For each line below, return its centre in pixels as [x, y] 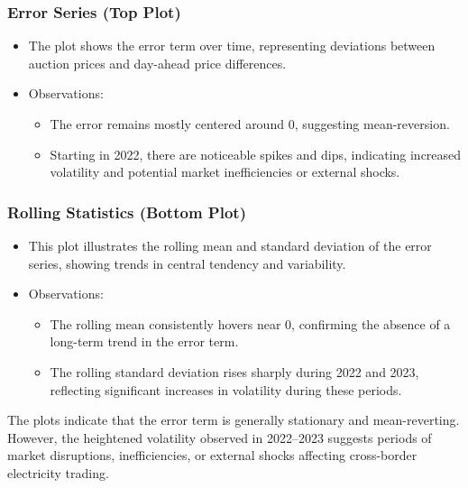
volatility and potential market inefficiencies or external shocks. [225, 172]
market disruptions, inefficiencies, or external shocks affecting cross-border [212, 455]
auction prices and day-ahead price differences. [157, 63]
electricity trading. [58, 472]
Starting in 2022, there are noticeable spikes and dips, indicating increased [256, 154]
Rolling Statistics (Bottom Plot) [127, 212]
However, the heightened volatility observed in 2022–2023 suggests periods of [220, 437]
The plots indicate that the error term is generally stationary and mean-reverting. [234, 420]
